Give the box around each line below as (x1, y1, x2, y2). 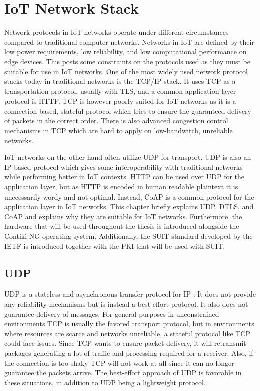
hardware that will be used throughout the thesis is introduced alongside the (4, 221, 239, 231)
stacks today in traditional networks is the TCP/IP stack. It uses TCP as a (4, 76, 236, 86)
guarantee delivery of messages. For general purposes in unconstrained (4, 308, 219, 319)
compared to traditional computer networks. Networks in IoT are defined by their (4, 36, 254, 47)
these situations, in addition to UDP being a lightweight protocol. (4, 377, 206, 387)
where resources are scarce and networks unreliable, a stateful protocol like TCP (4, 328, 251, 338)
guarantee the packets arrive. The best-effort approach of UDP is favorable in (4, 367, 242, 378)
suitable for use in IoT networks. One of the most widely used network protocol (4, 66, 248, 76)
